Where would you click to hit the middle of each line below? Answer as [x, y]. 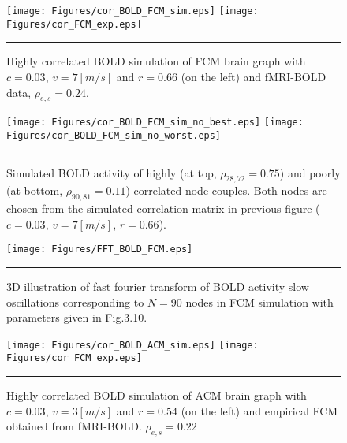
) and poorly [310, 172]
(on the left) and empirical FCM [259, 410]
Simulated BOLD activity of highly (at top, [112, 172]
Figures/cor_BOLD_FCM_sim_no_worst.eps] [114, 135]
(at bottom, [35, 190]
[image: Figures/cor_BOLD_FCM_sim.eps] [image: [132, 11]
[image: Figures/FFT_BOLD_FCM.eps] [100, 249]
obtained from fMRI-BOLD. [74, 426]
